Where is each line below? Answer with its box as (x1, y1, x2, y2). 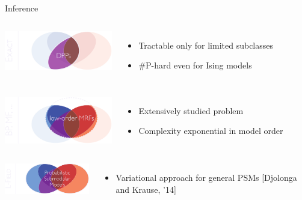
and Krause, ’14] (116, 183, 176, 195)
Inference (5, 2, 39, 14)
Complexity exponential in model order (138, 124, 283, 137)
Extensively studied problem (138, 104, 244, 117)
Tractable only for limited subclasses (138, 38, 273, 51)
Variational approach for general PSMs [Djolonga (116, 171, 297, 183)
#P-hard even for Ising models (138, 59, 252, 71)
